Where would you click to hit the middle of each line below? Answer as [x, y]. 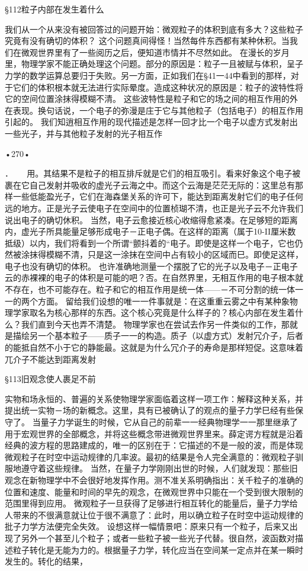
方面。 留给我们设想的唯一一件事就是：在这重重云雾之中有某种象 [163, 301]
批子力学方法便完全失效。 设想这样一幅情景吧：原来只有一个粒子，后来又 [147, 526]
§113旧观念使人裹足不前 [50, 379]
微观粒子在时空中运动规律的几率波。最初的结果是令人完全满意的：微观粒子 [150, 456]
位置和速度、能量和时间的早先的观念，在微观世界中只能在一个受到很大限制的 [154, 491]
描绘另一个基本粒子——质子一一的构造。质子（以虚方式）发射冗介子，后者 [158, 336]
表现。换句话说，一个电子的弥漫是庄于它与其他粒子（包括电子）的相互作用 [158, 110]
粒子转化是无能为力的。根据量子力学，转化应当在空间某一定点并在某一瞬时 [158, 549]
